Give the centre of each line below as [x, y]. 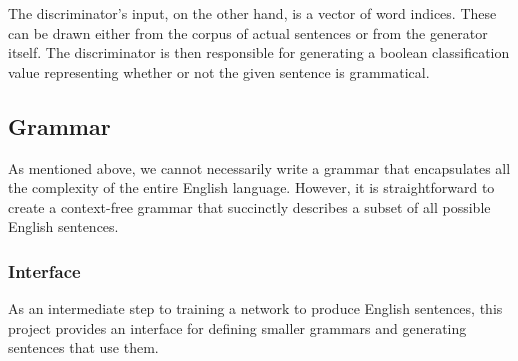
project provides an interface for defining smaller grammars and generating [237, 327]
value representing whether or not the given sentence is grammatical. [219, 71]
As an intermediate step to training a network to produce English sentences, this [255, 308]
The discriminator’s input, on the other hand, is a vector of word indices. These [252, 13]
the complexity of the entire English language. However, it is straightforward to [251, 187]
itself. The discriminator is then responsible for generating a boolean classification [259, 52]
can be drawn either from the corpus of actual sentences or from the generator [248, 32]
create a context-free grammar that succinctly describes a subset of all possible [249, 206]
